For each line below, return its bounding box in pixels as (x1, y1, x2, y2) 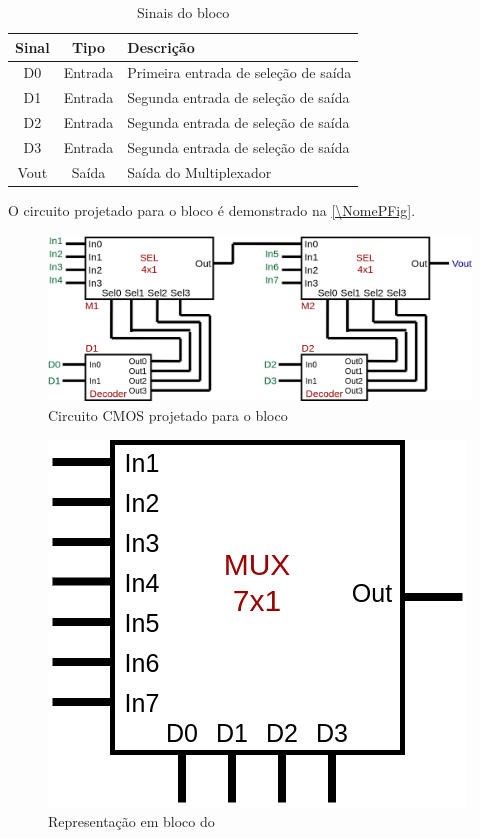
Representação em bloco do (48, 811, 215, 832)
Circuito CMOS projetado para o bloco (48, 404, 288, 425)
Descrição (127, 36, 195, 57)
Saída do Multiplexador (127, 161, 272, 182)
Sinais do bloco (137, 2, 230, 22)
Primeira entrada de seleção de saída (127, 62, 352, 83)
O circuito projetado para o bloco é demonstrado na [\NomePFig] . (8, 199, 416, 220)
